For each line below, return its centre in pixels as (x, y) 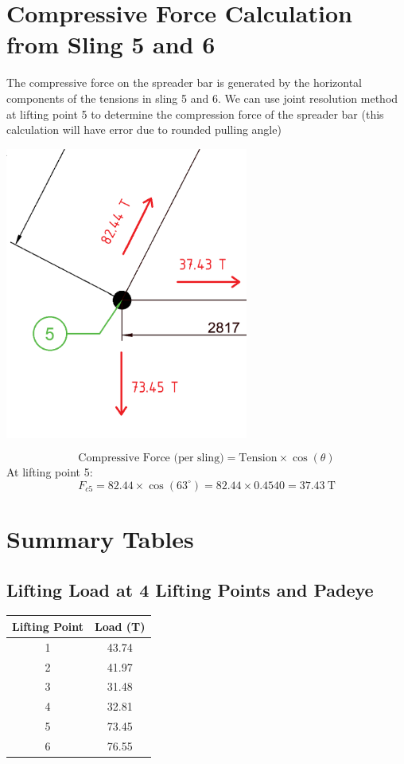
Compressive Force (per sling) (151, 458)
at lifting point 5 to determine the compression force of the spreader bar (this (195, 114)
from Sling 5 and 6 (111, 44)
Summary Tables (100, 539)
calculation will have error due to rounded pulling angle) (144, 129)
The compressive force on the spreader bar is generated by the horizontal (184, 82)
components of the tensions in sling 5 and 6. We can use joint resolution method (202, 98)
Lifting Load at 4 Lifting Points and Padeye (190, 589)
